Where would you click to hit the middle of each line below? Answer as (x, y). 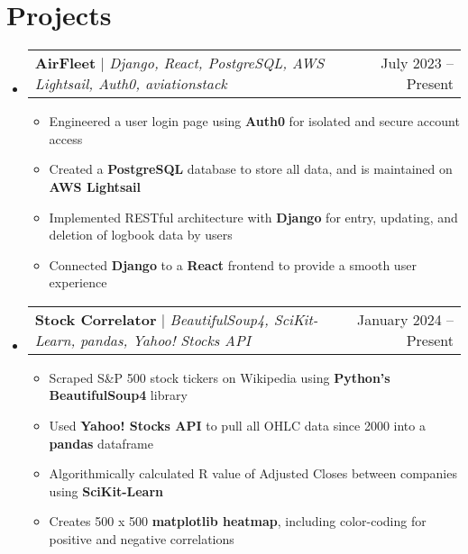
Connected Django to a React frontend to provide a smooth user (233, 264)
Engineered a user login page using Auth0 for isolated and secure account (254, 121)
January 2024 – (405, 319)
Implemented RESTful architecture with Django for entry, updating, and (253, 217)
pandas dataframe (101, 443)
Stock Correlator (96, 319)
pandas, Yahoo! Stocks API (165, 340)
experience (78, 282)
